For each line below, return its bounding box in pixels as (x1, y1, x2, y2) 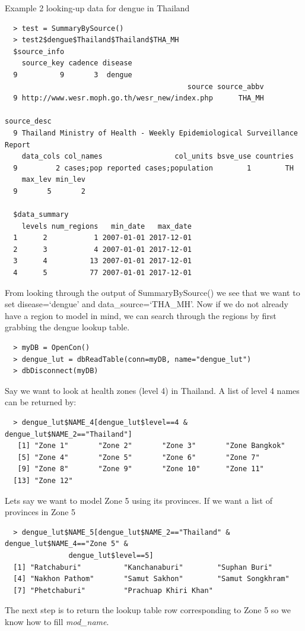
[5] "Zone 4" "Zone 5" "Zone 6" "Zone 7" (17, 453, 260, 462)
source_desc (5, 117, 52, 126)
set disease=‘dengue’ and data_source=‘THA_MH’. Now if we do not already (5, 298, 288, 310)
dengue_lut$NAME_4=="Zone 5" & (5, 539, 128, 548)
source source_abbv (187, 82, 264, 91)
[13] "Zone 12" (13, 476, 73, 485)
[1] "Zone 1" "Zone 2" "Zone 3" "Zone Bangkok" (17, 441, 285, 450)
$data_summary (13, 210, 69, 219)
